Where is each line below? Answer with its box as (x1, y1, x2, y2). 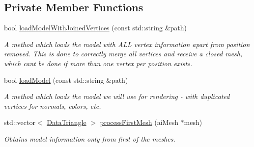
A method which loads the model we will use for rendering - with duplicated (4, 91, 230, 101)
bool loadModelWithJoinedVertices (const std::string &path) (4, 23, 187, 33)
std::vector (4, 117, 35, 127)
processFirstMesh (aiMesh (100, 117, 178, 127)
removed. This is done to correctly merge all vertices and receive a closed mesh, (4, 49, 243, 59)
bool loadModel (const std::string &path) (4, 74, 128, 85)
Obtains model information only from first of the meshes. (4, 133, 175, 144)
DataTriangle (47, 117, 86, 127)
